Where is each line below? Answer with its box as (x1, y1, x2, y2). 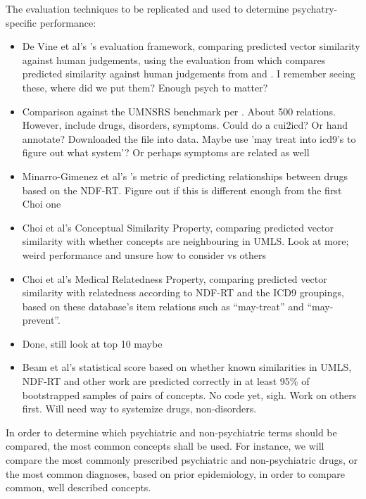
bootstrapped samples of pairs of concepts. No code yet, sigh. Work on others (22, 387, 357, 402)
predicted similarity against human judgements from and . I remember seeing (22, 66, 355, 81)
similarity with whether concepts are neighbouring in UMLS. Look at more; (22, 234, 349, 248)
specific (6, 15, 37, 30)
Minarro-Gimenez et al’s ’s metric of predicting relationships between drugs (22, 168, 348, 183)
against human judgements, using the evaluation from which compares (22, 52, 326, 67)
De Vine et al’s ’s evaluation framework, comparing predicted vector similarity (22, 39, 360, 53)
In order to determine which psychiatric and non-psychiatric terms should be (6, 424, 337, 439)
